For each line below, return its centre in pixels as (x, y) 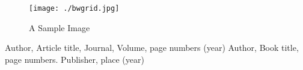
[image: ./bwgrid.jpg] (74, 8)
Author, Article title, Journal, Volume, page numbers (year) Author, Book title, (152, 48)
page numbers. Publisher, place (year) (75, 59)
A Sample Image (60, 27)
